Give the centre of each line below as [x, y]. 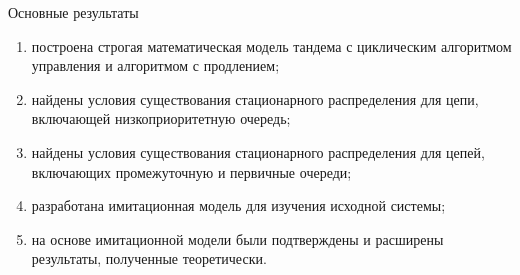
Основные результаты [73, 12]
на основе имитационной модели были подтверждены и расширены [237, 238]
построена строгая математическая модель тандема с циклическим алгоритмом [271, 45]
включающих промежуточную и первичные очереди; [191, 171]
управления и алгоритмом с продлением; [155, 65]
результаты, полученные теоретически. [149, 258]
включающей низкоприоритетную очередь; [161, 118]
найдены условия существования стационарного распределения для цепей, [258, 151]
